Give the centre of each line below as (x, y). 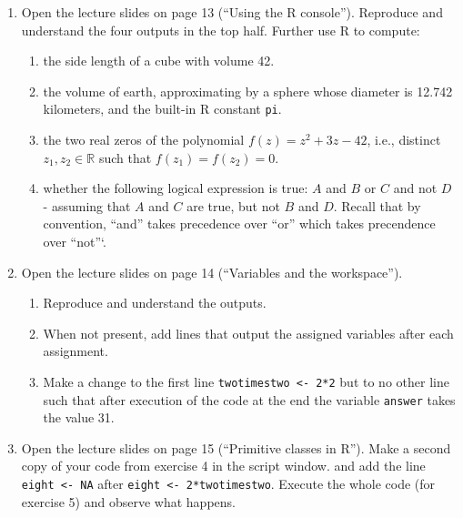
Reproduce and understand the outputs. (155, 303)
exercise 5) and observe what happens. (128, 501)
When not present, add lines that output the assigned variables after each (248, 333)
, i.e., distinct (404, 140)
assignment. (75, 351)
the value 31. (79, 417)
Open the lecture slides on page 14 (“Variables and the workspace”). (212, 272)
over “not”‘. (75, 241)
